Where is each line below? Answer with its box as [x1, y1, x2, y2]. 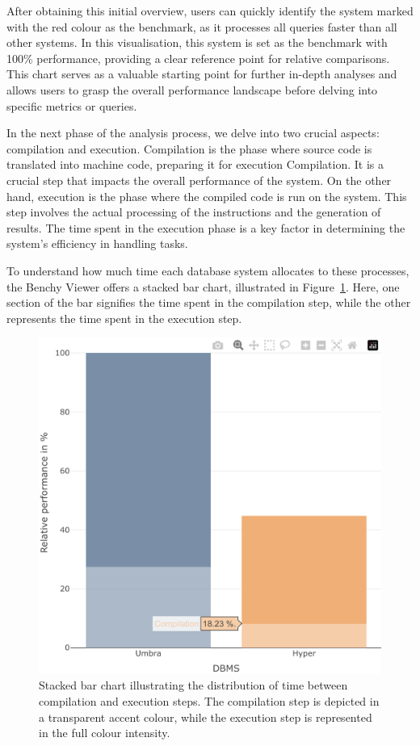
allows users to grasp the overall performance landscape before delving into [6, 81, 378, 98]
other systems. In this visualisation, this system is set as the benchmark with [6, 34, 388, 51]
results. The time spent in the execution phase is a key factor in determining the [6, 219, 405, 236]
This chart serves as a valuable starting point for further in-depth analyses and [6, 65, 397, 82]
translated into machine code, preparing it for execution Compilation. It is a [6, 156, 384, 173]
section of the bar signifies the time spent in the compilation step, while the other [6, 294, 411, 311]
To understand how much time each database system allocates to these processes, [6, 262, 409, 279]
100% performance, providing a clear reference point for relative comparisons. [6, 49, 390, 66]
